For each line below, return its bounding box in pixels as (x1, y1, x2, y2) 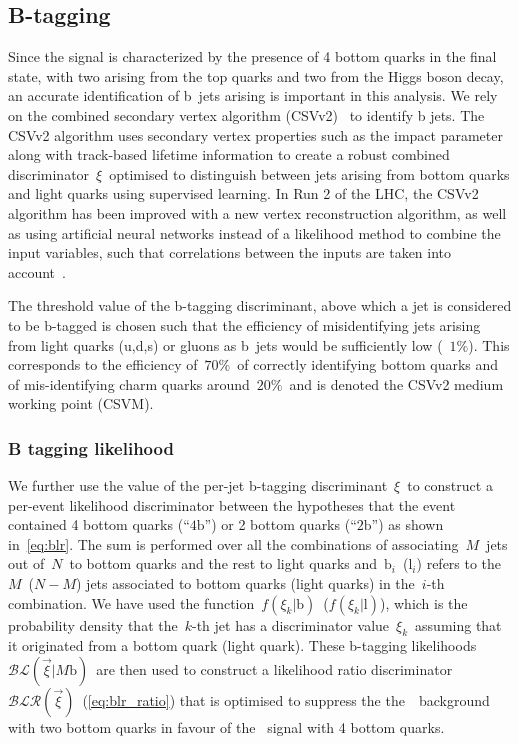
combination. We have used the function (8, 592, 255, 613)
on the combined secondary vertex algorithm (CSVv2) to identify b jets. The (8, 104, 485, 125)
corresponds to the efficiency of (8, 354, 198, 375)
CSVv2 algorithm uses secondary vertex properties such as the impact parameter (8, 124, 503, 145)
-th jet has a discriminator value (192, 614, 390, 635)
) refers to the (416, 553, 502, 574)
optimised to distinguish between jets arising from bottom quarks (109, 163, 510, 184)
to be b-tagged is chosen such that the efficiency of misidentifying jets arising (8, 314, 481, 335)
